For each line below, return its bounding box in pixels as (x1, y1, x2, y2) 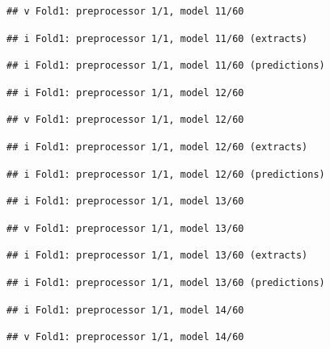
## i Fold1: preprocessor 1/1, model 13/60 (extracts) (6, 250, 308, 262)
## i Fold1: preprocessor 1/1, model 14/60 (6, 304, 244, 316)
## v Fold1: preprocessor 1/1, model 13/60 (6, 222, 244, 234)
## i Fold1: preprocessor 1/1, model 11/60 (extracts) (6, 32, 308, 44)
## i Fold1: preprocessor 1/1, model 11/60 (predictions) (6, 60, 325, 72)
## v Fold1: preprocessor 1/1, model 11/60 (6, 6, 244, 17)
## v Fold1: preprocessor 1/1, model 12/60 (6, 114, 244, 126)
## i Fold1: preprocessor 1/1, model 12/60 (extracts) (6, 141, 308, 153)
